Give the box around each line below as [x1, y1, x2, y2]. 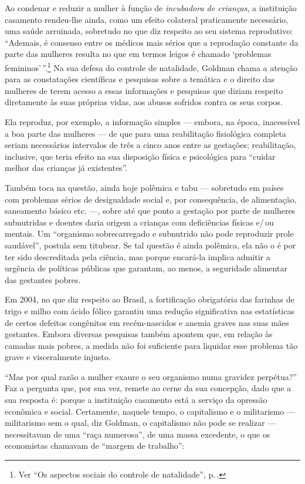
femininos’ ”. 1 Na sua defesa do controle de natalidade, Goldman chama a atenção [5, 59, 297, 73]
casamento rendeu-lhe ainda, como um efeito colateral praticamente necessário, [5, 13, 288, 25]
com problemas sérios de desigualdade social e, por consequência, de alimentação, [5, 193, 297, 205]
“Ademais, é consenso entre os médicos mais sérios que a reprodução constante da [5, 36, 299, 48]
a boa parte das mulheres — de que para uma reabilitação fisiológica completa [5, 127, 286, 139]
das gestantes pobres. [5, 273, 81, 285]
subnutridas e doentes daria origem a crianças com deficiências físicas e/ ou [5, 216, 274, 228]
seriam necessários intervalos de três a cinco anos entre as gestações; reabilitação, [5, 139, 296, 151]
